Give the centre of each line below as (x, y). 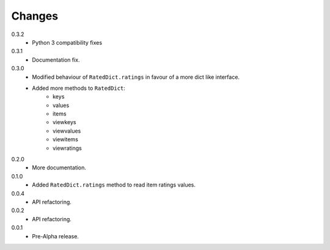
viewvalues (67, 131)
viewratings (67, 148)
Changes (35, 16)
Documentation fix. (56, 60)
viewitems (66, 139)
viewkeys (64, 122)
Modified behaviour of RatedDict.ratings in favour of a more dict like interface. (136, 77)
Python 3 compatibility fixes (67, 42)
